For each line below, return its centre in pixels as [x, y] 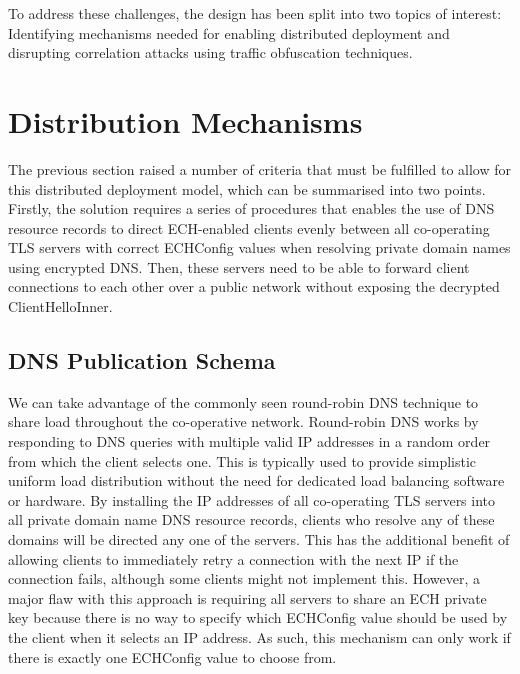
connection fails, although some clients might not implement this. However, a [244, 578]
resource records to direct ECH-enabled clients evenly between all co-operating [249, 227]
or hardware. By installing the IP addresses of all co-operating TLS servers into [252, 499]
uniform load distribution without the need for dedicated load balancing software [256, 480]
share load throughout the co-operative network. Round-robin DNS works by [243, 421]
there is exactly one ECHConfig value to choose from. [172, 656]
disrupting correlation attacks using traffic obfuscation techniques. [210, 52]
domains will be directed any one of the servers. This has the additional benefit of [259, 539]
